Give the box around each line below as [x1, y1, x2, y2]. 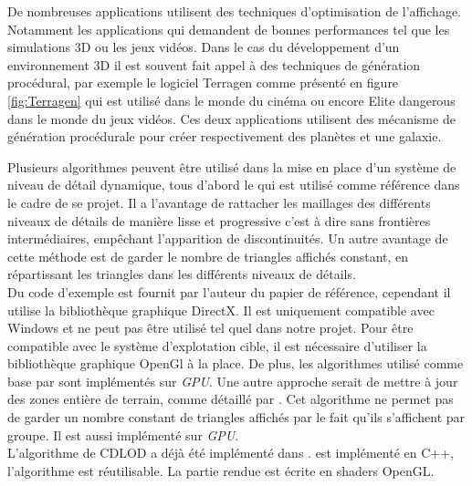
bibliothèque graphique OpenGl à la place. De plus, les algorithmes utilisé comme [7, 354, 464, 373]
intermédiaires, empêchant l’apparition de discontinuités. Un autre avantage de [7, 229, 448, 248]
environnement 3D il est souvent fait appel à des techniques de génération [7, 55, 421, 74]
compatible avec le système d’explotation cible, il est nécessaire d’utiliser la [7, 336, 427, 355]
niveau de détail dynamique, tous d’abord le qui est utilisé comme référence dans [7, 175, 460, 194]
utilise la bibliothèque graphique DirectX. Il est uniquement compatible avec [7, 300, 435, 319]
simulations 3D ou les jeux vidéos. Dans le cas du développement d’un [7, 37, 400, 57]
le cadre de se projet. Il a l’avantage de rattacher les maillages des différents [7, 192, 431, 212]
